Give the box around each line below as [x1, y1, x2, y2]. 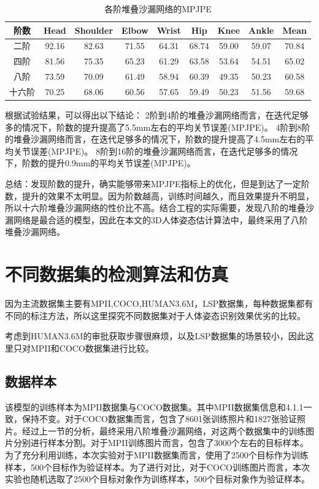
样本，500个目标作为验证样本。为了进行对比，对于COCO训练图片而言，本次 [5, 460, 310, 473]
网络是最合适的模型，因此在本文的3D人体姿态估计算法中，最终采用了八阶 [13, 213, 308, 226]
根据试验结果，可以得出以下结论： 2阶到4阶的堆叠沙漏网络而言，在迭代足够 [5, 109, 309, 121]
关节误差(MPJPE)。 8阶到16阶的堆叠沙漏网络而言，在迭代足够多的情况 [13, 144, 298, 157]
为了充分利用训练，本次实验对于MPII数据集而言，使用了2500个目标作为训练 [5, 449, 309, 461]
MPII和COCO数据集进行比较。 [30, 341, 154, 354]
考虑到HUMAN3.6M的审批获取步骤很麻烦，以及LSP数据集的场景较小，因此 [5, 329, 306, 342]
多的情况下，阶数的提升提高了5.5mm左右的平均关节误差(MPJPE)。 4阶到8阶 [5, 120, 310, 133]
